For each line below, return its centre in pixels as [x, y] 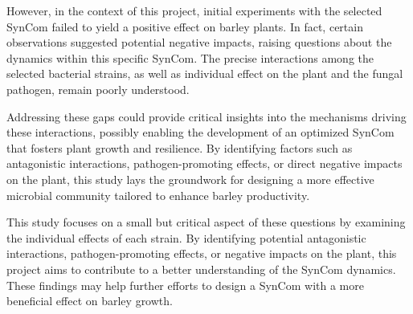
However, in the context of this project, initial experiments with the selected [194, 10]
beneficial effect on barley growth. [90, 301]
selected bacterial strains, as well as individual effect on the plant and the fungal [205, 73]
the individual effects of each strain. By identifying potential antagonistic [186, 237]
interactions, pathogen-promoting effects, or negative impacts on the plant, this [202, 253]
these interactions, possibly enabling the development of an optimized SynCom [200, 132]
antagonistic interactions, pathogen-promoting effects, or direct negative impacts [204, 163]
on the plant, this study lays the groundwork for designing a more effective [190, 179]
